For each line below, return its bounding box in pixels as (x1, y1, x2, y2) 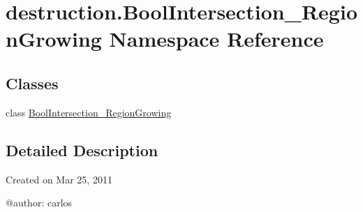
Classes (6, 72, 59, 93)
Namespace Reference (109, 24, 324, 53)
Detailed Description (6, 139, 158, 160)
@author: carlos (6, 195, 73, 210)
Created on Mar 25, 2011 (6, 172, 112, 186)
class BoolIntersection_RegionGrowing (6, 105, 172, 119)
